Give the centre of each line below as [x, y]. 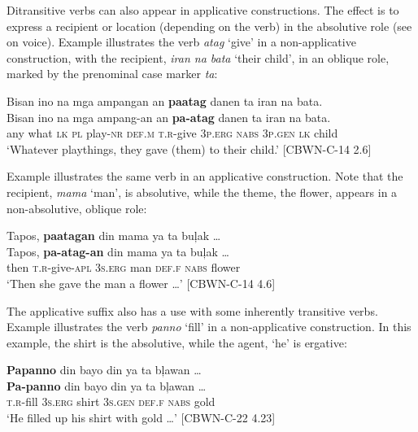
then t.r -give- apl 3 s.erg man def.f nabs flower [124, 267]
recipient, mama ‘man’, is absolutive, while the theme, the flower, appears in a [202, 192]
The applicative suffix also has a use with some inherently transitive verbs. [192, 310]
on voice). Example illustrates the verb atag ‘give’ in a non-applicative [181, 42]
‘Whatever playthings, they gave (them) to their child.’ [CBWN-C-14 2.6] [189, 148]
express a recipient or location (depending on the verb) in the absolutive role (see [209, 26]
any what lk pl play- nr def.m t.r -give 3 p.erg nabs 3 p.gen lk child [172, 133]
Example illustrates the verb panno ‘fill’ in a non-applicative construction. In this [209, 327]
